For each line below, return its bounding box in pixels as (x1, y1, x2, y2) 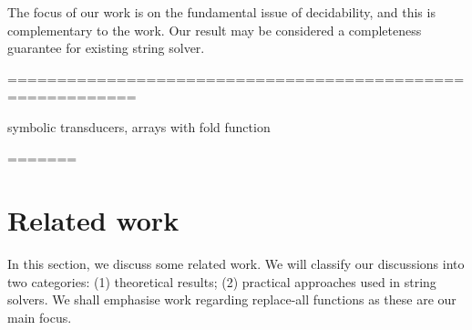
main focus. (7, 308, 72, 327)
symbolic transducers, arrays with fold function (7, 117, 271, 136)
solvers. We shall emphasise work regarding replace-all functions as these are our (7, 290, 457, 309)
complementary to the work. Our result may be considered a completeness (7, 20, 422, 39)
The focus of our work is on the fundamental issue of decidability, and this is (7, 3, 436, 21)
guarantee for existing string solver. (7, 38, 205, 57)
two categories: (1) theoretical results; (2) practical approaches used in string (7, 272, 436, 291)
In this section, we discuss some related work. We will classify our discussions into (7, 254, 465, 273)
